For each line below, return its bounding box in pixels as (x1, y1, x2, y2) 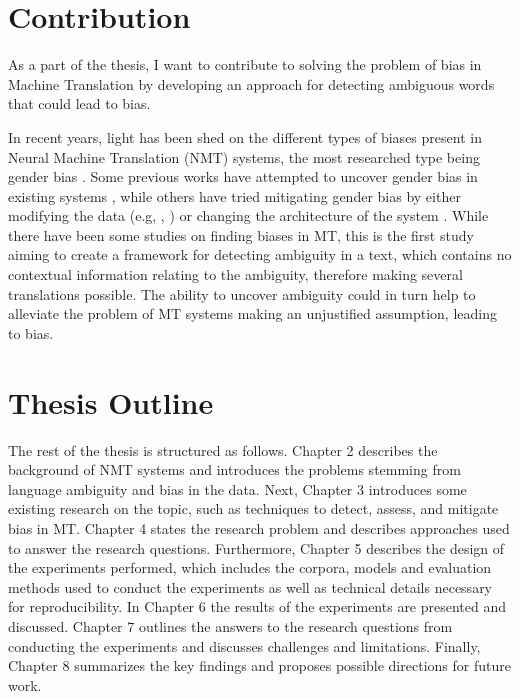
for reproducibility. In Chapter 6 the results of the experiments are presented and (8, 596, 507, 617)
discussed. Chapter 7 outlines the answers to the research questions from (8, 615, 453, 636)
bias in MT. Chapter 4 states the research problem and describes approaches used (8, 517, 510, 538)
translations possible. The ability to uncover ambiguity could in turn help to (8, 283, 476, 304)
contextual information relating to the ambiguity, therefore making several (8, 264, 463, 285)
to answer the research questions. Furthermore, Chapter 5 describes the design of (8, 537, 505, 558)
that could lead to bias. (8, 93, 151, 114)
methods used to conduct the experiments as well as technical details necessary (8, 576, 493, 597)
